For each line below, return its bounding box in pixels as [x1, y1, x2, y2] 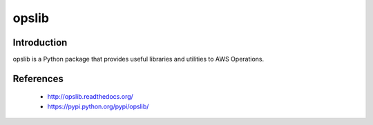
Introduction [12, 37, 68, 48]
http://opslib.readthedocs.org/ [47, 93, 134, 101]
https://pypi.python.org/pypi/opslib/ [47, 102, 149, 110]
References [12, 73, 64, 84]
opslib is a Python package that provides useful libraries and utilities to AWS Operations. [12, 55, 265, 64]
